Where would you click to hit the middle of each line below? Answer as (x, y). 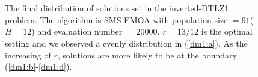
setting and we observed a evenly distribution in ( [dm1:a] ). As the (126, 43)
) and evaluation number (77, 31)
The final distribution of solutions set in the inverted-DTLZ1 (117, 8)
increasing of (28, 55)
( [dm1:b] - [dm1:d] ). (38, 67)
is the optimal (227, 31)
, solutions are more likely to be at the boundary (147, 55)
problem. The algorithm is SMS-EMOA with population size (116, 19)
